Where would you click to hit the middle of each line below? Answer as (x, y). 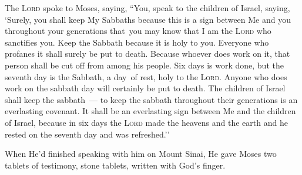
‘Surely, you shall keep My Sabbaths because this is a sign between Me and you (148, 19)
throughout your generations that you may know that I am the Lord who (138, 31)
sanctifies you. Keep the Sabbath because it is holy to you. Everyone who (137, 42)
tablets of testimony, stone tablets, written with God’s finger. (115, 165)
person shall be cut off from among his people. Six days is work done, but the (144, 65)
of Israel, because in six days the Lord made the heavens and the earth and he (146, 122)
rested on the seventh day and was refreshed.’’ (87, 134)
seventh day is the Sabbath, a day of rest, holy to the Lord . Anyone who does (146, 76)
